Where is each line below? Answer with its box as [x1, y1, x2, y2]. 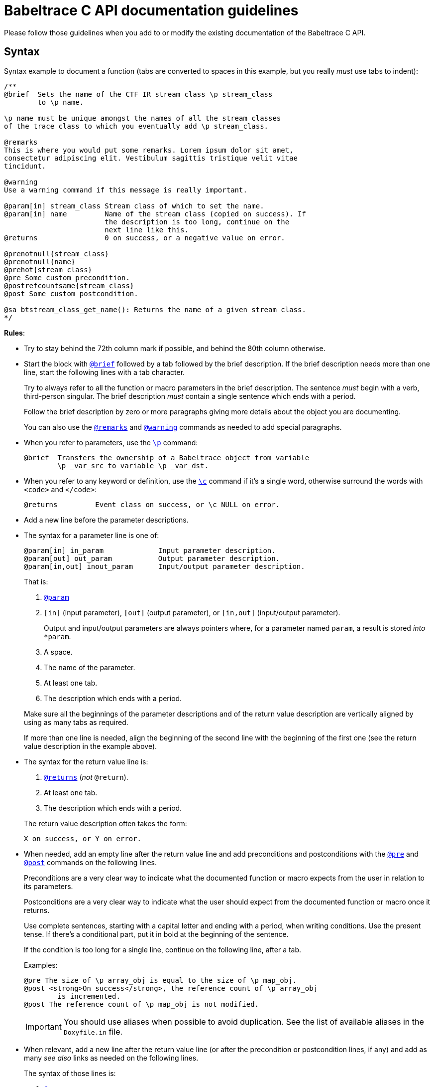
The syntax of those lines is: [24, 1069, 116, 1078]
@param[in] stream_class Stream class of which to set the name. [4, 201, 264, 210]
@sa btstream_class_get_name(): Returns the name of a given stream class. [4, 305, 306, 314]
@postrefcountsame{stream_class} [4, 281, 134, 290]
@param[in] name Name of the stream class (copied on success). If [4, 209, 306, 218]
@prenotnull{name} [4, 257, 76, 266]
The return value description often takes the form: [24, 819, 187, 828]
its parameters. [24, 882, 73, 891]
